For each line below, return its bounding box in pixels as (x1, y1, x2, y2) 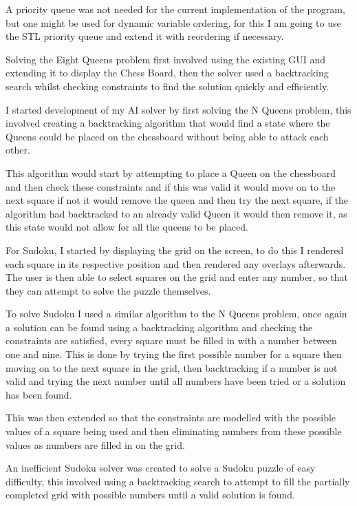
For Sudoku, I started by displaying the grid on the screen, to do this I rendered (6, 242, 344, 257)
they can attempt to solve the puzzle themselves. (6, 283, 211, 297)
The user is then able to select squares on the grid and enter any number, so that (6, 270, 349, 284)
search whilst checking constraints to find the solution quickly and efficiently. (6, 78, 329, 93)
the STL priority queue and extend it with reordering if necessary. (6, 29, 284, 43)
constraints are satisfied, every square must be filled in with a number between (6, 333, 337, 348)
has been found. (6, 387, 72, 401)
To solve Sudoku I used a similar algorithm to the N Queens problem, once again (6, 306, 347, 321)
